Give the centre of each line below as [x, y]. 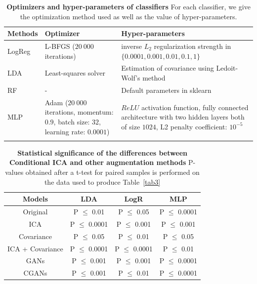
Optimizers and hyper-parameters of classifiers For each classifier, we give [128, 6]
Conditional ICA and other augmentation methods [98, 162]
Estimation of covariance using [168, 68]
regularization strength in [193, 46]
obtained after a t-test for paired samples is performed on [112, 172]
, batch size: [72, 121]
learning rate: [65, 131]
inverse [132, 46]
